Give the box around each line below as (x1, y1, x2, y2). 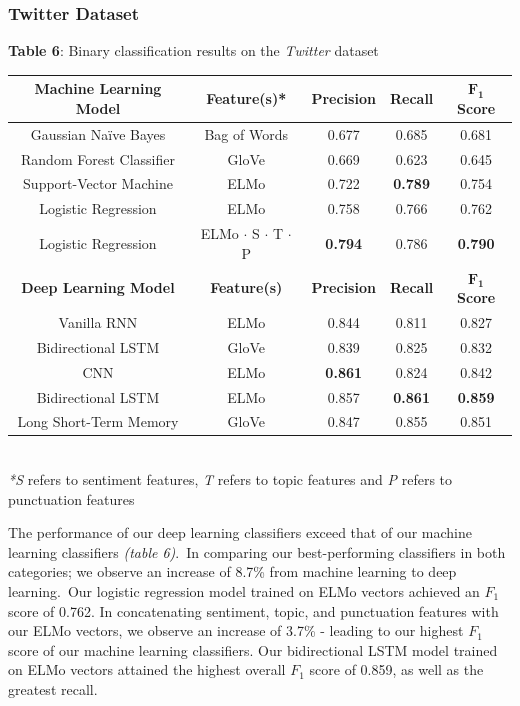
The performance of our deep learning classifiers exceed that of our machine (8, 522, 473, 543)
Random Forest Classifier (21, 148, 175, 169)
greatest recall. (8, 679, 98, 699)
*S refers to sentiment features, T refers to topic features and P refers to (8, 469, 453, 490)
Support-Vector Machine (23, 173, 173, 194)
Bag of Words (204, 123, 288, 144)
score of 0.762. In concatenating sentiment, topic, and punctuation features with (8, 600, 499, 621)
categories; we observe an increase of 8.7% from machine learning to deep (8, 561, 457, 582)
